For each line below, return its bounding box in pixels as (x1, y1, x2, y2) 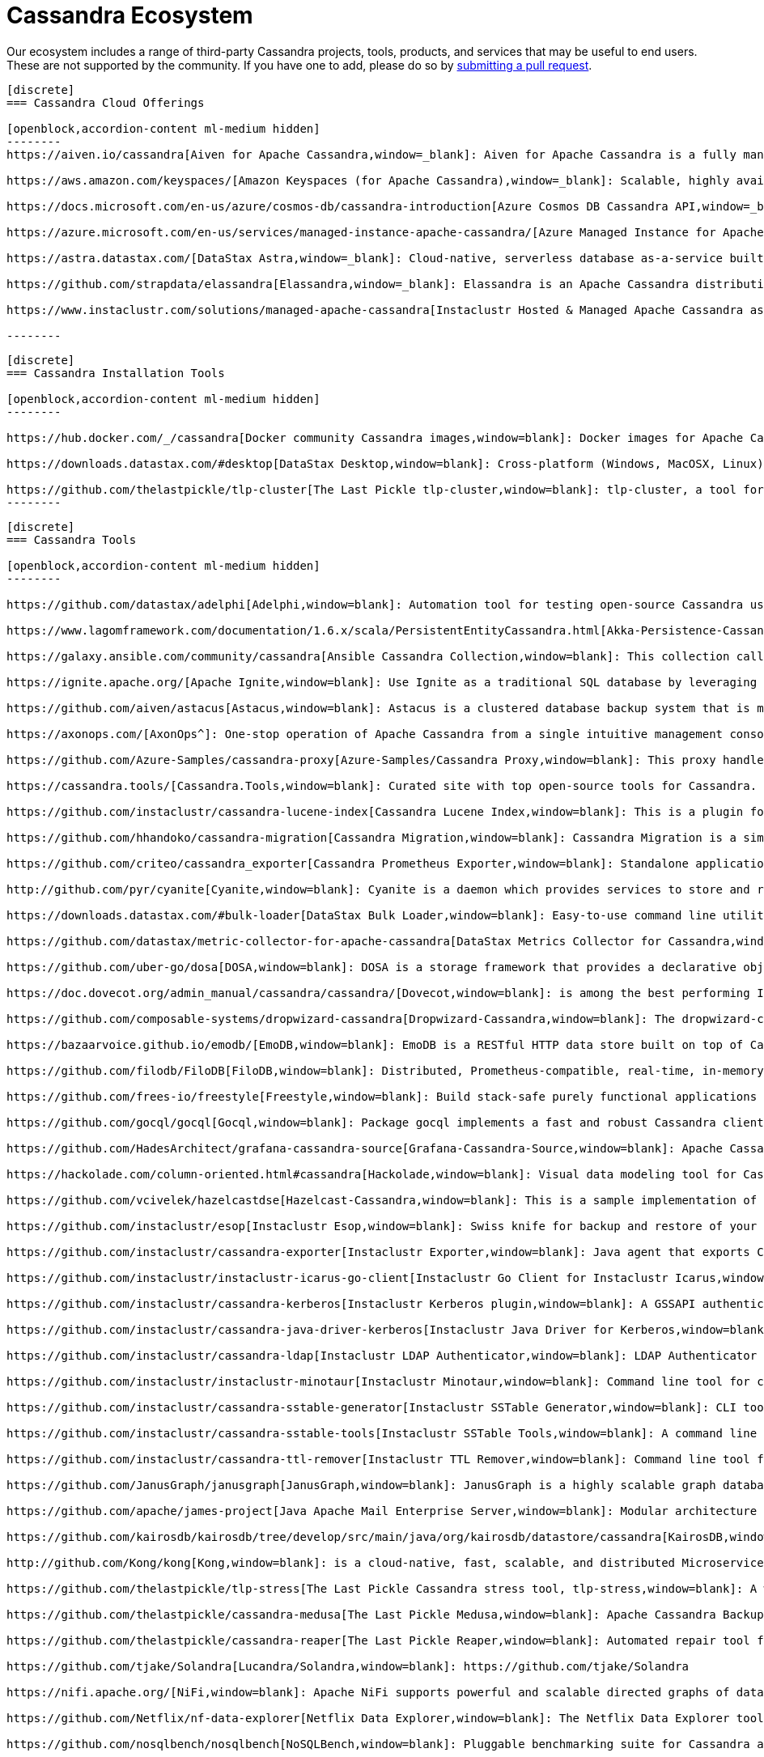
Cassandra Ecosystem (6, 2, 253, 29)
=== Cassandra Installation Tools (6, 366, 225, 380)
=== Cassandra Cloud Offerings (6, 95, 205, 109)
